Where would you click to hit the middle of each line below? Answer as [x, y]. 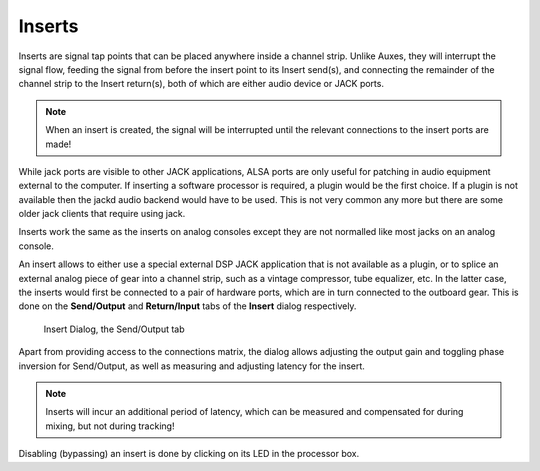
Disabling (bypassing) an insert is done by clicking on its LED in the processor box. [189, 454]
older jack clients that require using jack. [102, 214]
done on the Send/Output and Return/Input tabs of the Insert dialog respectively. [187, 306]
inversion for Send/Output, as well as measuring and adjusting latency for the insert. [191, 366]
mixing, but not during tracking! [110, 426]
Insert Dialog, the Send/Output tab [114, 329]
